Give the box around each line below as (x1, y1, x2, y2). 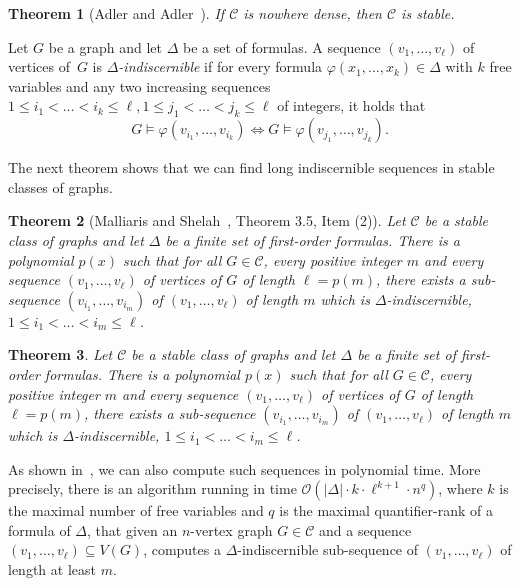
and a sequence (319, 519, 412, 540)
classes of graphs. (8, 176, 113, 197)
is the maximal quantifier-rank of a (279, 500, 493, 521)
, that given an (87, 519, 178, 540)
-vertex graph (190, 519, 273, 540)
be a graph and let (48, 36, 162, 57)
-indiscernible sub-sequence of (237, 539, 419, 560)
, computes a (143, 539, 221, 560)
